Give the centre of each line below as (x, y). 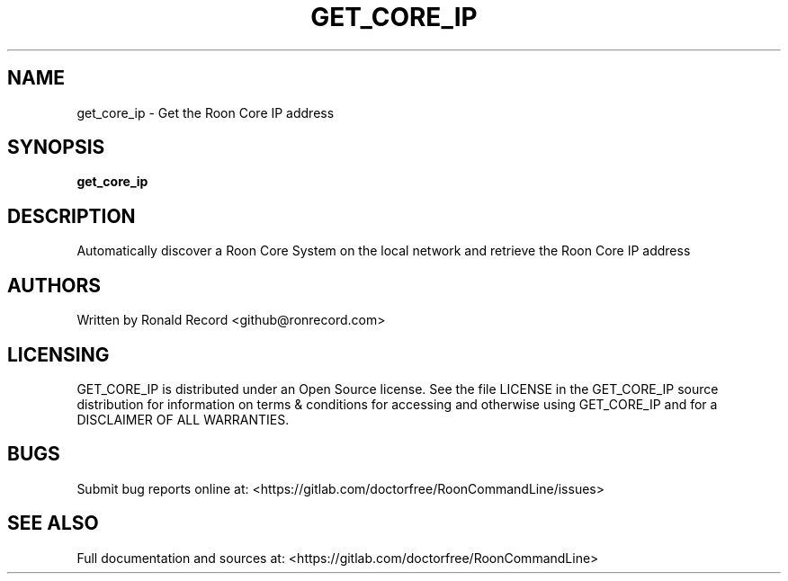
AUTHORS (54, 285)
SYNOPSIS (56, 147)
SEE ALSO (53, 523)
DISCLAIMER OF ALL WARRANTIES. (183, 419)
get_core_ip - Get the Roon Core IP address (206, 112)
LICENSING (58, 354)
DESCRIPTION (72, 216)
